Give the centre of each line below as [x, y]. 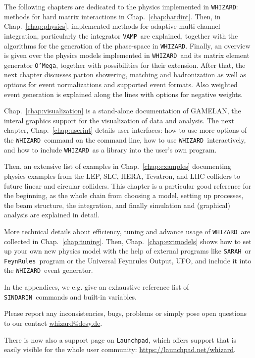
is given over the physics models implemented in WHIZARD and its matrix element [127, 55]
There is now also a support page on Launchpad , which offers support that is [120, 339]
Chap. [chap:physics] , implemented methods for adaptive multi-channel [112, 26]
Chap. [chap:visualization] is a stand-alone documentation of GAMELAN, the [123, 111]
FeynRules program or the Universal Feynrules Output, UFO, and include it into [128, 260]
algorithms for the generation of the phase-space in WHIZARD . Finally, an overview [127, 45]
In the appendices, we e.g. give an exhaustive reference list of [97, 287]
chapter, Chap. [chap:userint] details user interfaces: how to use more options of [126, 130]
